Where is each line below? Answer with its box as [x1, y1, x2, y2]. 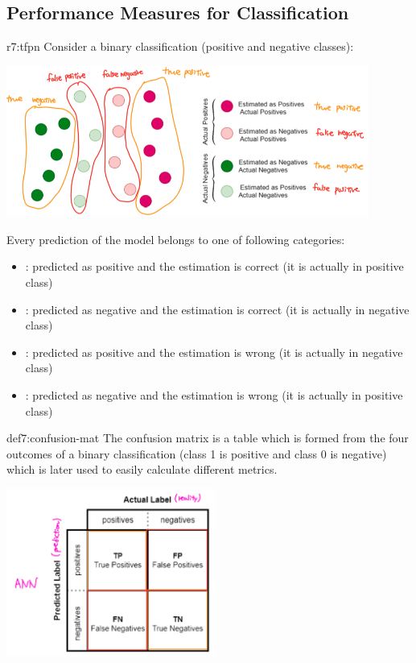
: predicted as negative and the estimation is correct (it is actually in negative [25, 300, 410, 317]
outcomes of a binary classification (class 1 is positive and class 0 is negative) [6, 445, 387, 462]
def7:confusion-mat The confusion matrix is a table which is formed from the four [6, 429, 409, 446]
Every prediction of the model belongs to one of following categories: [6, 230, 345, 247]
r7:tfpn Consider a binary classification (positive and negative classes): [6, 38, 354, 55]
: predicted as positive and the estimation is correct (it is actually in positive [25, 258, 404, 275]
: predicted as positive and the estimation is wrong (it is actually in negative [25, 343, 403, 360]
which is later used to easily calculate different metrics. [6, 461, 278, 478]
